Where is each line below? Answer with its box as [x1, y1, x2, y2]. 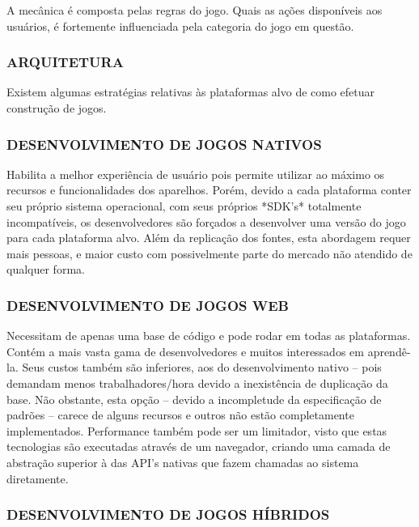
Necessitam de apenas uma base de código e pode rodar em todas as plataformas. [6, 327, 411, 344]
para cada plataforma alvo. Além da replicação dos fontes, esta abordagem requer [6, 229, 411, 246]
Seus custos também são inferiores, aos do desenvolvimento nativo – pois [22, 359, 382, 376]
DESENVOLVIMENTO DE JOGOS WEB [6, 295, 289, 315]
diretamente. [6, 470, 69, 487]
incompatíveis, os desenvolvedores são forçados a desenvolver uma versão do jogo [6, 213, 406, 230]
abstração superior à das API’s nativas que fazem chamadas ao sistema [6, 453, 359, 470]
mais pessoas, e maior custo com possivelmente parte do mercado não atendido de [6, 244, 413, 261]
